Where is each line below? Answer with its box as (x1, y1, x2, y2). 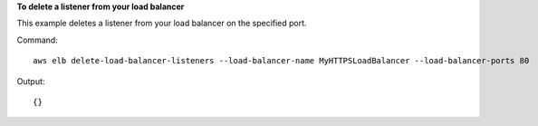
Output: (16, 75, 45, 86)
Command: (16, 34, 58, 45)
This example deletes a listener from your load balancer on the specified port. (16, 18, 307, 29)
